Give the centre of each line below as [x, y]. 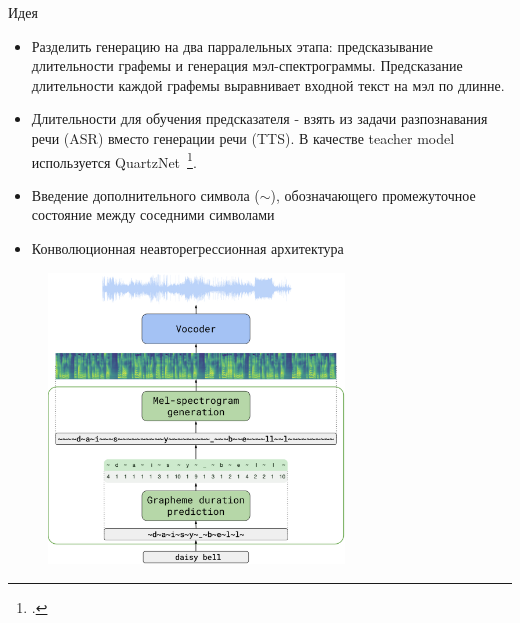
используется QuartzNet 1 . [114, 160]
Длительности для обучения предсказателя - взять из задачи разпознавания [259, 118]
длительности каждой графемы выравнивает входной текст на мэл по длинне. [268, 84]
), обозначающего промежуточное [373, 194]
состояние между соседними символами [153, 214]
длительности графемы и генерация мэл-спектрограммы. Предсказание [247, 65]
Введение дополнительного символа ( [145, 194]
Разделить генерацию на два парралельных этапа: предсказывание [232, 45]
